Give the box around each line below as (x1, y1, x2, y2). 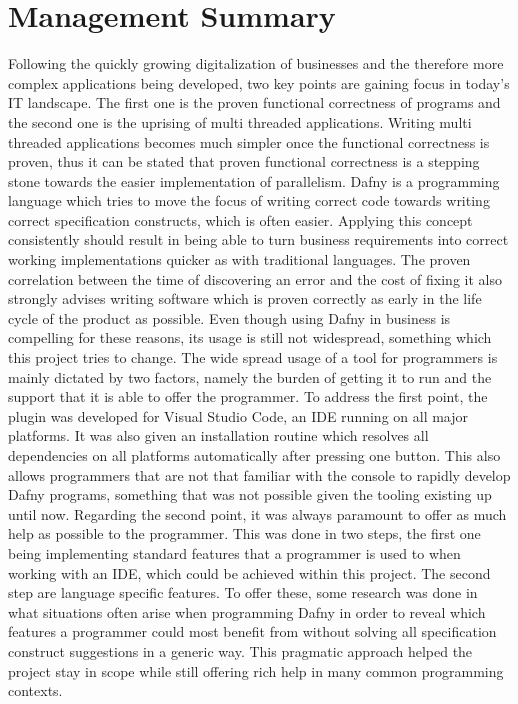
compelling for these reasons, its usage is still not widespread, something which (8, 327, 492, 348)
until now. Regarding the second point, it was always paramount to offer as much (8, 503, 507, 524)
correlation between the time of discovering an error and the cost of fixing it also (8, 268, 502, 289)
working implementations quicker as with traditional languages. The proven (8, 249, 471, 270)
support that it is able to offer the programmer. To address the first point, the (8, 386, 488, 407)
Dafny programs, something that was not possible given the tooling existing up (8, 484, 492, 505)
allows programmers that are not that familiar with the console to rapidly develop (8, 464, 511, 485)
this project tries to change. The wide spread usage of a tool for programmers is (8, 347, 498, 368)
